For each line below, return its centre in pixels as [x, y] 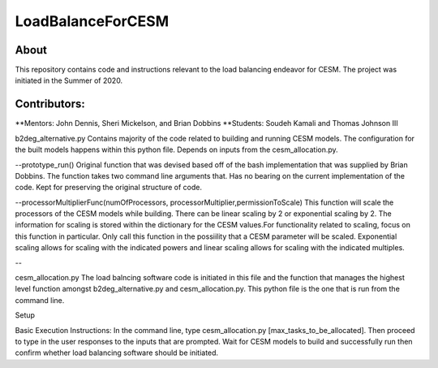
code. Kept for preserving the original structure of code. [109, 188]
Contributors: [50, 104]
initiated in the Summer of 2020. [69, 80]
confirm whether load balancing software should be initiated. [117, 353]
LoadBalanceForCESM [92, 21]
